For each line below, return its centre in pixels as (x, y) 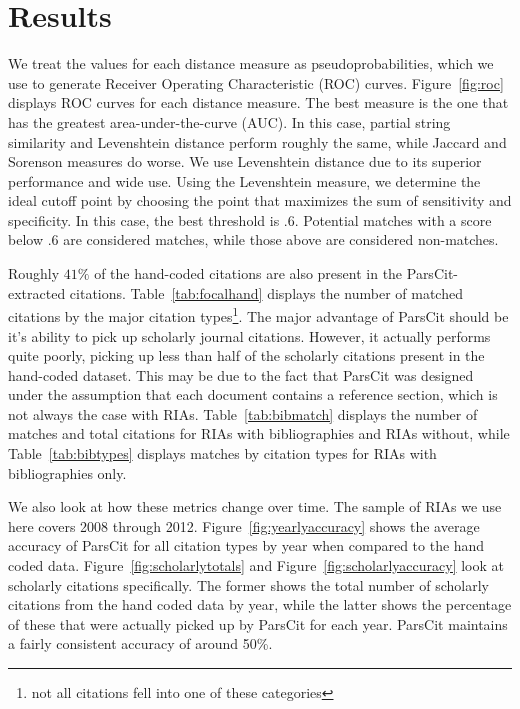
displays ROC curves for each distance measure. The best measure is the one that (258, 102)
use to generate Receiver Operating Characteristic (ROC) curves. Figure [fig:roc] (256, 82)
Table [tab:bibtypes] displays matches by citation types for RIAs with (222, 453)
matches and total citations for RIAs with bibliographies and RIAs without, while (259, 433)
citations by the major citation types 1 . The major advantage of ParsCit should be (258, 314)
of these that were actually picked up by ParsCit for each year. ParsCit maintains (258, 623)
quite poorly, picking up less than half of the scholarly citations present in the (246, 355)
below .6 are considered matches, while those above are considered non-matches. (253, 239)
